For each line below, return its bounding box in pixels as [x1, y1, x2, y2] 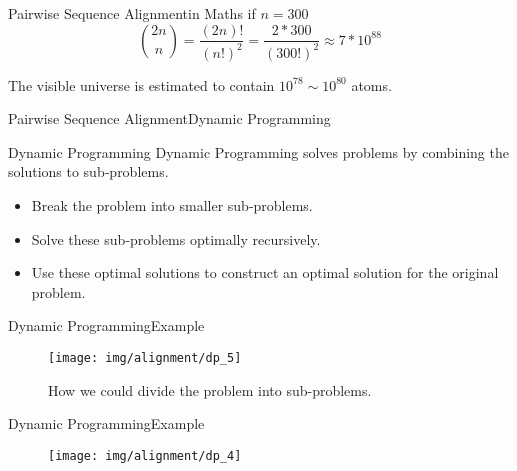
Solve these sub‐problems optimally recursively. [31, 228, 321, 249]
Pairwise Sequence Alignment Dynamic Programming [8, 108, 331, 129]
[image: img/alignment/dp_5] [48, 350, 242, 365]
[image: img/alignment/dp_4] [48, 448, 242, 463]
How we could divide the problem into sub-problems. [48, 379, 372, 400]
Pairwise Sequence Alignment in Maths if [8, 3, 256, 23]
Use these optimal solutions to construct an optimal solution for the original [31, 262, 499, 283]
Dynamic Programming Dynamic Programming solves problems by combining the [8, 141, 509, 162]
